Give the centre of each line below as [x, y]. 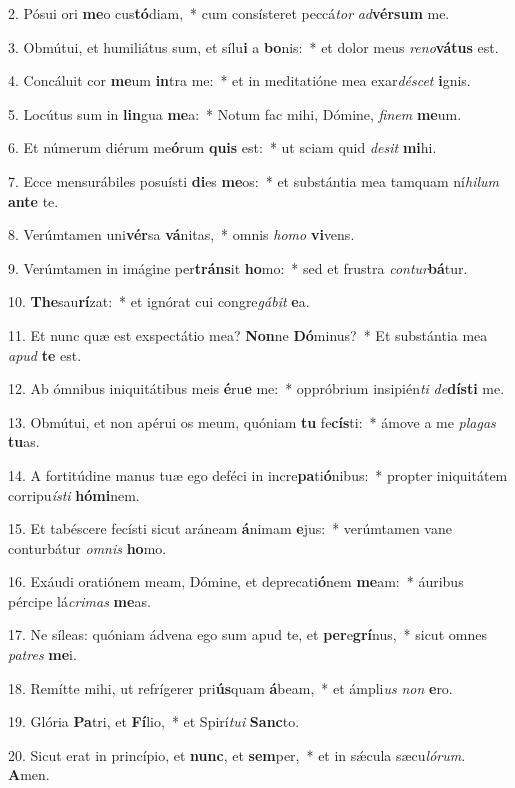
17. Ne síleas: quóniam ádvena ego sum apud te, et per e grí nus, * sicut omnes [247, 634]
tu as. [24, 441]
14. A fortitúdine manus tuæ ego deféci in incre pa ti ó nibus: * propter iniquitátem [258, 474]
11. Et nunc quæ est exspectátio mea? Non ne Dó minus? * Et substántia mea [248, 334]
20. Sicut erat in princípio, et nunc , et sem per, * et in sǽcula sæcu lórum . [237, 754]
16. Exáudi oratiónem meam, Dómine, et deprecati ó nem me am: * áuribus [236, 581]
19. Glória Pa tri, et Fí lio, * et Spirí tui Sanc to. [154, 721]
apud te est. [45, 354]
